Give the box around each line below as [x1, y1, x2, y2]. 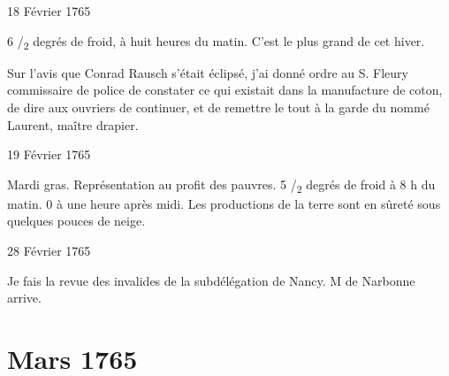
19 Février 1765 [7, 145, 91, 164]
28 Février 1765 [7, 242, 91, 259]
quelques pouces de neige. [7, 211, 146, 230]
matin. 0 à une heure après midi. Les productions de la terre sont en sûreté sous [7, 194, 441, 212]
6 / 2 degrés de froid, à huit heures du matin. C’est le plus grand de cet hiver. [7, 31, 425, 52]
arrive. [7, 288, 42, 307]
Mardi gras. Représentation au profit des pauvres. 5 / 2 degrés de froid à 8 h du [7, 174, 436, 196]
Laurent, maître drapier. [7, 115, 139, 134]
